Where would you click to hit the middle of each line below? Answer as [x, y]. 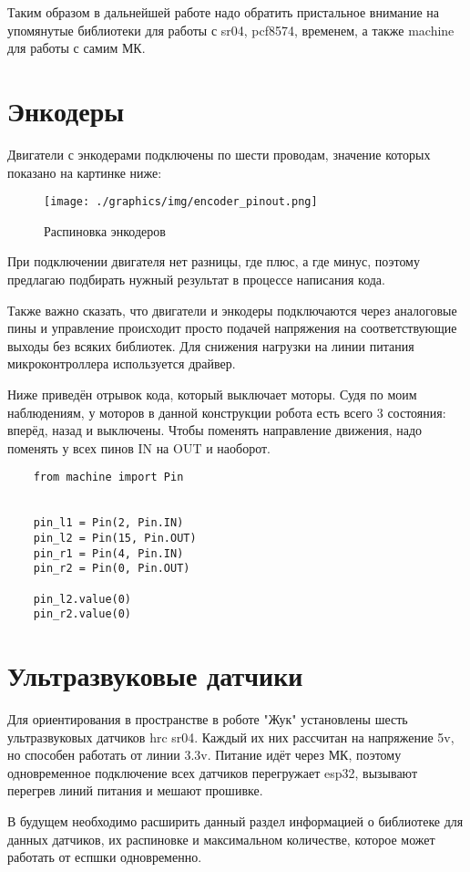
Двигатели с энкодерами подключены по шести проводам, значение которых [219, 154]
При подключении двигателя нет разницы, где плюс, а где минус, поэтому [214, 261]
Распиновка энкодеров [105, 230]
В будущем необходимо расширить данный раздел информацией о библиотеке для [235, 820]
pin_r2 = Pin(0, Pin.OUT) [112, 569]
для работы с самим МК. [77, 48]
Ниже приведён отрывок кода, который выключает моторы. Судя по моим [212, 394]
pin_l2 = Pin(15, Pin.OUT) [115, 538]
